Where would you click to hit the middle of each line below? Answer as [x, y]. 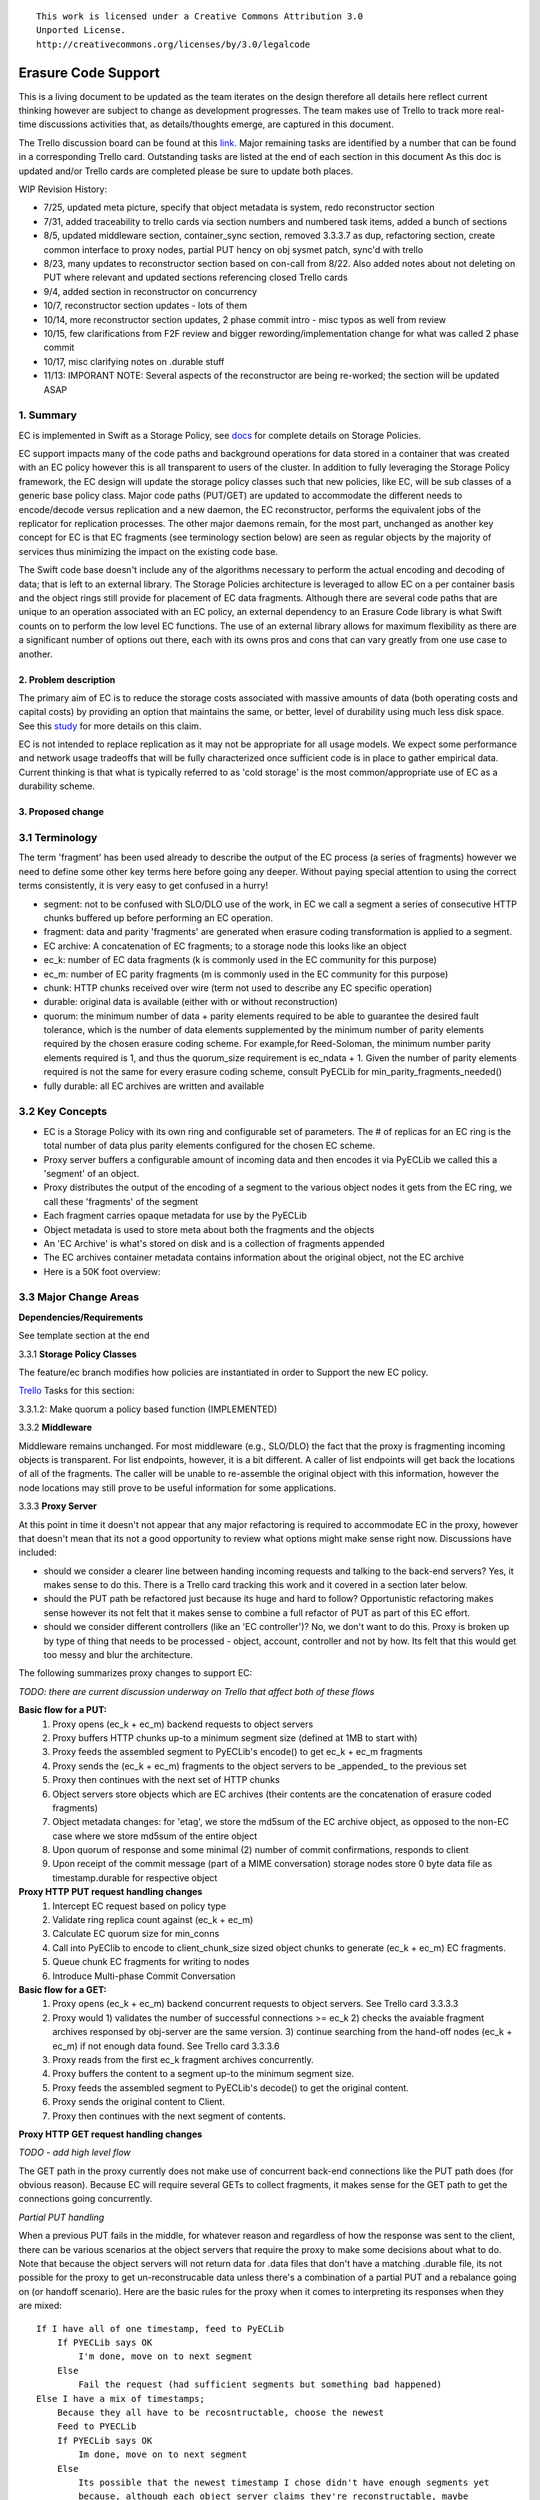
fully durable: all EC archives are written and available [154, 1086]
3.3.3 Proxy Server [57, 1506]
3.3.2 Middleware [55, 1427]
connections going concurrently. [85, 2199]
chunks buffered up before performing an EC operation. [158, 917]
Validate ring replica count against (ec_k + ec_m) [153, 1920]
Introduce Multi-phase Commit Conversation [144, 1976]
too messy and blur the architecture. [118, 1655]
